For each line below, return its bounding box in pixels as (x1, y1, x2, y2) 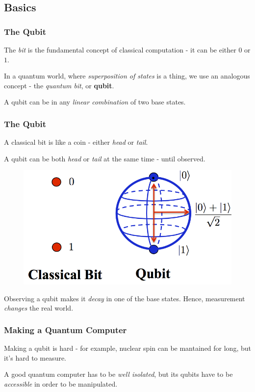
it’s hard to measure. (4, 352, 67, 363)
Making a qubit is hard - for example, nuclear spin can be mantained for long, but (4, 343, 251, 353)
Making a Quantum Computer (4, 323, 127, 336)
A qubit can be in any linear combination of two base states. (4, 97, 186, 107)
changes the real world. (4, 303, 74, 313)
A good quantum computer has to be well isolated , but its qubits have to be (4, 369, 233, 379)
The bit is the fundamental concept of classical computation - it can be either (4, 45, 236, 54)
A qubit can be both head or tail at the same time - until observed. (4, 153, 205, 163)
